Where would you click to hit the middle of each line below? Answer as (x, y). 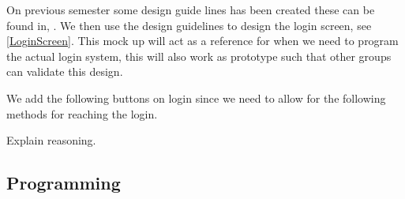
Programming (64, 183)
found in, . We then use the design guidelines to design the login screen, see (189, 25)
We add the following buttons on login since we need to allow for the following (196, 98)
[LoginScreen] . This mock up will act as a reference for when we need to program (202, 41)
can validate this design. (65, 71)
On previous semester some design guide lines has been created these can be (191, 9)
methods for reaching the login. (82, 113)
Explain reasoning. (51, 140)
